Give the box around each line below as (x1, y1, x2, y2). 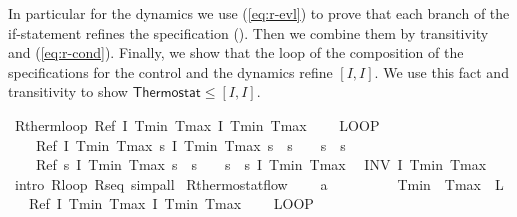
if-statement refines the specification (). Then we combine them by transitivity (8, 22, 489, 43)
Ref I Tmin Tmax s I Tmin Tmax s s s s (35, 134, 346, 155)
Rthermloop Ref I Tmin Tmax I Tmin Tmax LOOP (14, 114, 380, 135)
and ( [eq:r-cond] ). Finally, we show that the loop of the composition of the (8, 42, 464, 63)
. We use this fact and (374, 61, 509, 82)
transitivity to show (8, 81, 128, 102)
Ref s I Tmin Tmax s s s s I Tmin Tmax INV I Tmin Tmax (35, 154, 487, 175)
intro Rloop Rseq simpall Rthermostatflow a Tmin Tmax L (14, 173, 504, 194)
